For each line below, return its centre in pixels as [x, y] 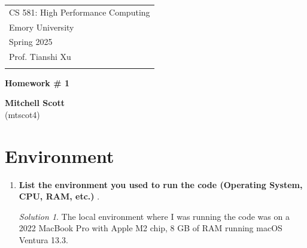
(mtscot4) [22, 114]
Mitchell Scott [35, 103]
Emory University [42, 27]
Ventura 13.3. [43, 239]
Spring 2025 [31, 42]
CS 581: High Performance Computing [80, 12]
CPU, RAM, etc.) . [59, 196]
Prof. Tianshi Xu [40, 57]
